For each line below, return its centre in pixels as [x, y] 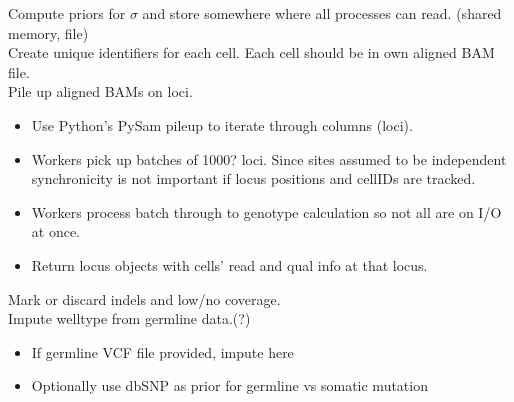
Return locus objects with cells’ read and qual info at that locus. [229, 264]
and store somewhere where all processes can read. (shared [322, 13]
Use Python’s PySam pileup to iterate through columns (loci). [222, 124]
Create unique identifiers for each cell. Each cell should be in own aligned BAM [251, 52]
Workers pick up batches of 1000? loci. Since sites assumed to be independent [269, 158]
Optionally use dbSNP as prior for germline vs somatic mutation [229, 385]
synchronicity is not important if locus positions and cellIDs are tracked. [253, 178]
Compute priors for [67, 13]
